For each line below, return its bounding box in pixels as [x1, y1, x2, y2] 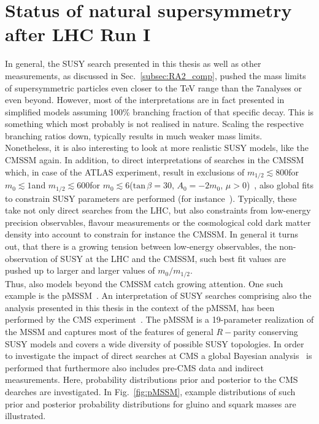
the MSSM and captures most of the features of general [5, 325, 213, 337]
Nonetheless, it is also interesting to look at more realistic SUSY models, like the [5, 141, 309, 154]
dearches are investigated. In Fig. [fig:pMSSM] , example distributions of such [5, 385, 296, 398]
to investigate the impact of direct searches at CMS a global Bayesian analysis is [5, 349, 312, 362]
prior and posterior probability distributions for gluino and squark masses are [5, 397, 296, 410]
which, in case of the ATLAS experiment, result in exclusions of [5, 165, 245, 178]
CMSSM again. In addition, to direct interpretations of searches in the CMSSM [5, 153, 304, 166]
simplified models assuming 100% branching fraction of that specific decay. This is [5, 105, 314, 118]
